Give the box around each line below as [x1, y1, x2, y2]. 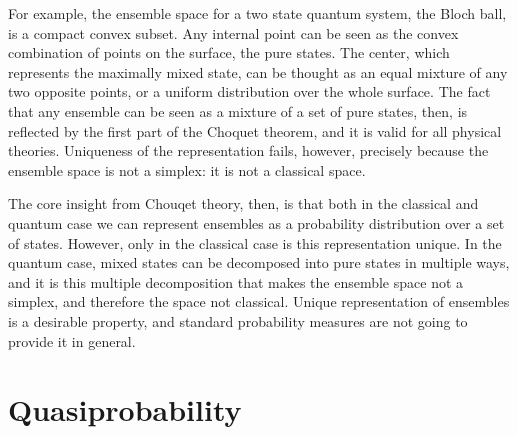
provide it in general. [8, 330, 136, 351]
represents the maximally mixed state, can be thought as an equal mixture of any [8, 61, 508, 82]
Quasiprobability [8, 389, 242, 430]
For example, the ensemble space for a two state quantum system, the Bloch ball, [8, 3, 507, 23]
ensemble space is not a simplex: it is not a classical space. [8, 159, 366, 180]
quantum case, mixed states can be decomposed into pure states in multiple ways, [8, 252, 510, 273]
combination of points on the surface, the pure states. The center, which [8, 42, 450, 63]
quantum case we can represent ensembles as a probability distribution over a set [8, 212, 505, 233]
